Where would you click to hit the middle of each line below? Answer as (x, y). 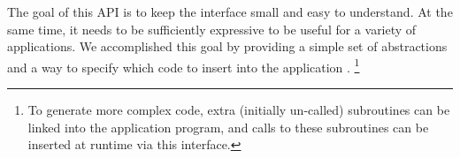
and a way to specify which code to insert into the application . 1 (184, 65)
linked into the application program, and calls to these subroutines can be (228, 127)
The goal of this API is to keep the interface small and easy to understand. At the (230, 11)
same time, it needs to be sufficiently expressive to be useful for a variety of (212, 29)
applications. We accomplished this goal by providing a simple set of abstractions (227, 46)
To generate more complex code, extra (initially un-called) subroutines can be (239, 110)
